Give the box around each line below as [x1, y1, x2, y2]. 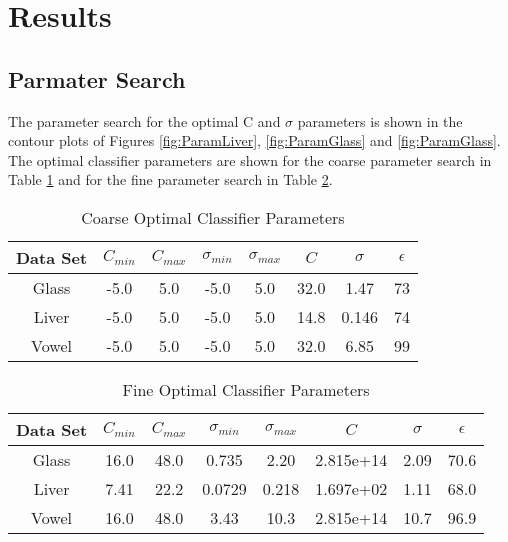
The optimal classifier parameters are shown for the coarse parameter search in [8, 149, 492, 170]
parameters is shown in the [297, 110, 463, 131]
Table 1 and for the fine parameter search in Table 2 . [8, 169, 333, 190]
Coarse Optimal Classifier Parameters [81, 205, 345, 229]
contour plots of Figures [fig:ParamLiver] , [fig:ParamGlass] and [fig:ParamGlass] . [8, 130, 501, 151]
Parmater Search [8, 63, 186, 94]
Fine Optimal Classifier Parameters [122, 377, 370, 401]
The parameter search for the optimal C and [8, 110, 281, 131]
